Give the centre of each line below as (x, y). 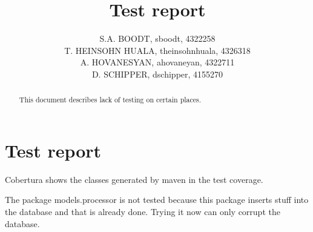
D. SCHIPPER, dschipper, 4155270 (157, 74)
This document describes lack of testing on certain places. (110, 100)
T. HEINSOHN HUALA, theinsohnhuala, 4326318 (157, 50)
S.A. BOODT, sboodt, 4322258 (157, 38)
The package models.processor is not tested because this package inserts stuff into (157, 200)
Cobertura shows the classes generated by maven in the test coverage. (134, 179)
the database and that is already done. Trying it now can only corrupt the (143, 212)
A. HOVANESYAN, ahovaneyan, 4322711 (157, 62)
